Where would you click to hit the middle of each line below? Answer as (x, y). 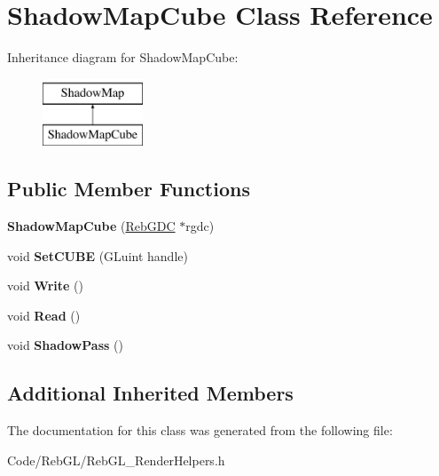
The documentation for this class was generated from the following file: (200, 430)
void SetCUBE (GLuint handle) (98, 255)
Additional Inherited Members (150, 393)
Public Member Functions (129, 189)
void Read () (44, 315)
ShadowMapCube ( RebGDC (91, 226)
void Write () (45, 286)
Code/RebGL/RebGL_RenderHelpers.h (116, 460)
